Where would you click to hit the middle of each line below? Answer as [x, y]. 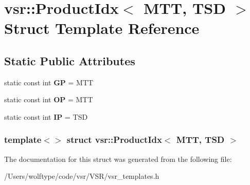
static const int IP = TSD [46, 116]
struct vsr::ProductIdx [114, 140]
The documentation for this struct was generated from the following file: [118, 159]
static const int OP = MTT [49, 99]
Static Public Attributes [70, 60]
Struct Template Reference [102, 28]
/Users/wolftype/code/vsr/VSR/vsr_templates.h [82, 176]
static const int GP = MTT [49, 82]
